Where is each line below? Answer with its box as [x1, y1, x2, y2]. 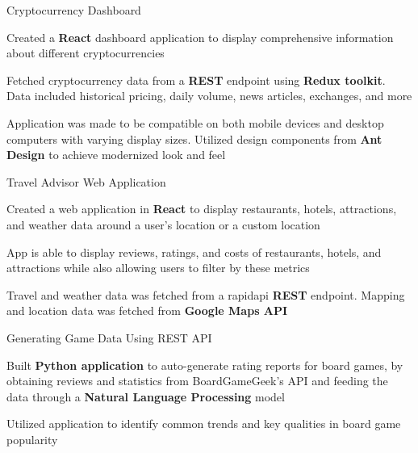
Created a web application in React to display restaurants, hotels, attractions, [6, 200, 397, 217]
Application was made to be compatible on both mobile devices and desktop [6, 114, 384, 131]
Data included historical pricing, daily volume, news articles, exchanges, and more [6, 87, 412, 104]
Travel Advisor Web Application [6, 173, 166, 190]
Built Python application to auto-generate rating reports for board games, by [6, 356, 403, 373]
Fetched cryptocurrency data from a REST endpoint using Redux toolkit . [6, 71, 386, 88]
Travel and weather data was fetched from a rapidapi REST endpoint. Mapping [6, 286, 405, 303]
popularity [6, 430, 58, 447]
